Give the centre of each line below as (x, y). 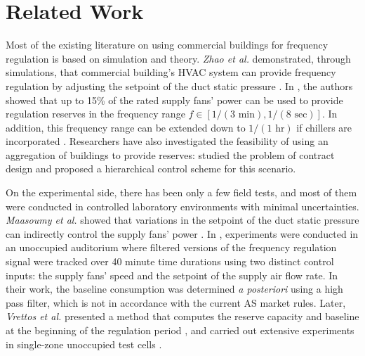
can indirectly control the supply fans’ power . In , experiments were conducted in (182, 233)
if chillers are (324, 127)
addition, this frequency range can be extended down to (126, 127)
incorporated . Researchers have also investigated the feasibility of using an (167, 141)
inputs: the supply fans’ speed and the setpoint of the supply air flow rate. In (172, 275)
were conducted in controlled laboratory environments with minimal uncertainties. (182, 206)
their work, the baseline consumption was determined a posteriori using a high (174, 289)
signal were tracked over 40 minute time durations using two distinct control (170, 261)
